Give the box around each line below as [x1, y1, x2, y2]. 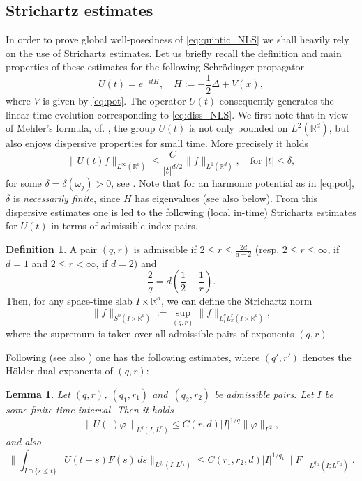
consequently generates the [219, 93, 334, 108]
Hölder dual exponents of [6, 363, 113, 378]
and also [6, 434, 41, 448]
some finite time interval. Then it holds [6, 402, 174, 417]
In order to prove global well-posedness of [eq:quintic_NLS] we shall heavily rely [6, 32, 349, 47]
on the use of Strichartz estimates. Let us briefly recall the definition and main [6, 45, 342, 60]
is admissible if [133, 242, 197, 257]
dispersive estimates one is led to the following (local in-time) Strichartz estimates [6, 204, 356, 219]
